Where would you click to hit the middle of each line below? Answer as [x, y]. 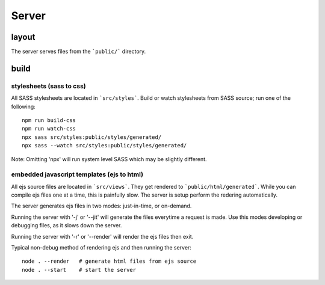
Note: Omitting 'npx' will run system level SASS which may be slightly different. [109, 159]
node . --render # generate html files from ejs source [109, 261]
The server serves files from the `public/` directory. [79, 52]
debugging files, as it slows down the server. [67, 225]
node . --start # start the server [79, 270]
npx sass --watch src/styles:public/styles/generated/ [104, 146]
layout [23, 37]
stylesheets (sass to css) [49, 86]
